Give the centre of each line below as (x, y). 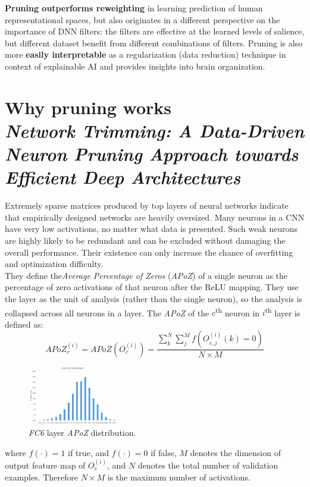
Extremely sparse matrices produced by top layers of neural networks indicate (147, 205)
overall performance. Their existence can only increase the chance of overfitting (149, 252)
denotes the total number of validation (208, 465)
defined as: (24, 324)
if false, (164, 452)
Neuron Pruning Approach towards (152, 154)
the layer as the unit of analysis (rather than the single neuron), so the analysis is (154, 299)
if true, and (88, 452)
